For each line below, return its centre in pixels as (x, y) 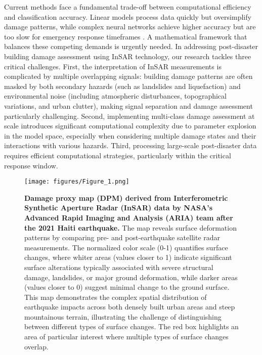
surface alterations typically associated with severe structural (119, 267)
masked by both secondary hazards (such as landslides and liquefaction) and (122, 86)
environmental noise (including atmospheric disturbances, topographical (115, 96)
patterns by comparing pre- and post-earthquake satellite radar (122, 237)
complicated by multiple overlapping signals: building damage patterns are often (128, 76)
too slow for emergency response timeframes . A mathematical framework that (126, 36)
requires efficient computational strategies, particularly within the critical (118, 155)
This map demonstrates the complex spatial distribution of (116, 297)
